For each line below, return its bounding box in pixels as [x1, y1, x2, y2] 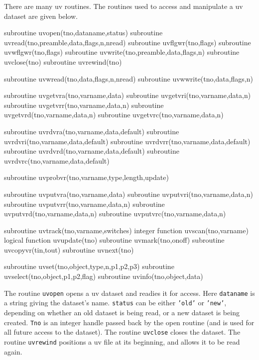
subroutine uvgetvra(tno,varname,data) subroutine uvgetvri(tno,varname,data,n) [4, 90, 251, 100]
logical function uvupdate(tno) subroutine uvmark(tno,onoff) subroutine [4, 235, 225, 245]
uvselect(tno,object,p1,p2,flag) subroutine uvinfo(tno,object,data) [4, 271, 203, 281]
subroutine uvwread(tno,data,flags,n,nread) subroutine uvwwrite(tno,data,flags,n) [4, 73, 253, 84]
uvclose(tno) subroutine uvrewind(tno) [4, 56, 122, 67]
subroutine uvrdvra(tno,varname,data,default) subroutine [4, 126, 179, 136]
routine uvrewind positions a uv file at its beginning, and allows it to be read [4, 336, 240, 347]
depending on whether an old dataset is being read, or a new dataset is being [4, 307, 240, 317]
